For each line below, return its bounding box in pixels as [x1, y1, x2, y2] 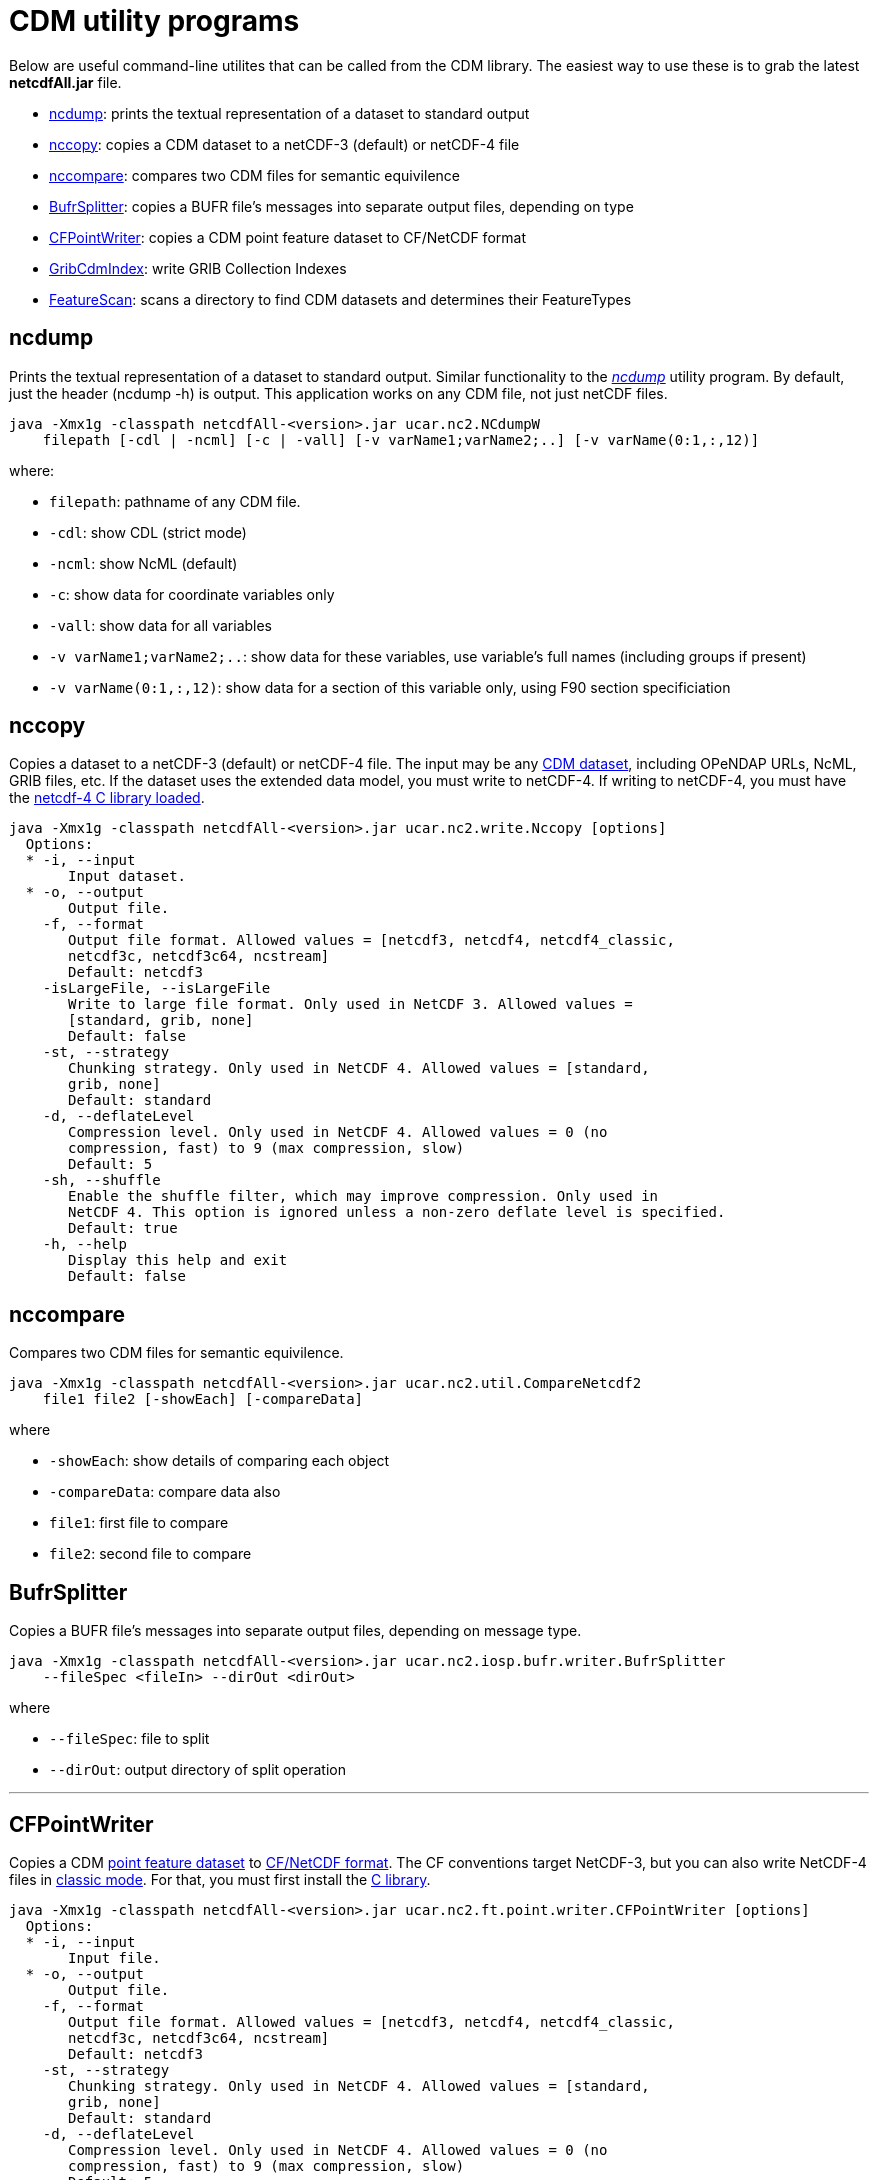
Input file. [68, 1949, 161, 1966]
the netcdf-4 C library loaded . [9, 789, 205, 807]
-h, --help [42, 1236, 128, 1253]
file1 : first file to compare [49, 1514, 229, 1532]
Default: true [68, 1220, 178, 1237]
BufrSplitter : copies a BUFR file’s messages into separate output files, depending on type [49, 197, 634, 215]
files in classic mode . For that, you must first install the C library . [9, 1870, 431, 1888]
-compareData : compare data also [49, 1483, 281, 1501]
